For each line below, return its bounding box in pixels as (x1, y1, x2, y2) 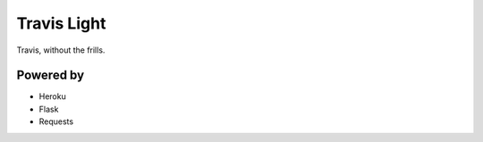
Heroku (38, 91, 66, 102)
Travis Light (16, 13, 106, 33)
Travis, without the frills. (16, 45, 106, 55)
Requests (38, 116, 74, 127)
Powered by (16, 68, 85, 83)
